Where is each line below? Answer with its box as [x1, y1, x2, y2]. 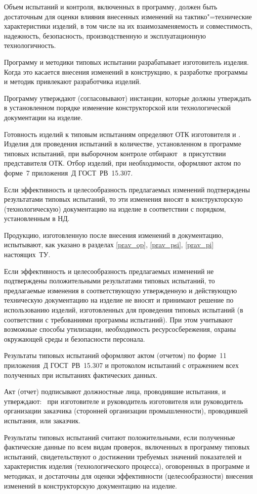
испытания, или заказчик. [4, 415, 81, 425]
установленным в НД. [4, 213, 70, 224]
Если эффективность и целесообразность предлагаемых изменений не [4, 266, 214, 276]
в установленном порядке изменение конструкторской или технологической [4, 102, 231, 113]
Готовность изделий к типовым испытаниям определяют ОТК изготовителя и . [4, 129, 241, 139]
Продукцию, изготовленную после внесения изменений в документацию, [4, 229, 223, 240]
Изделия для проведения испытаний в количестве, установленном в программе [4, 138, 241, 149]
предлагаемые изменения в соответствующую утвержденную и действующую [4, 285, 237, 295]
